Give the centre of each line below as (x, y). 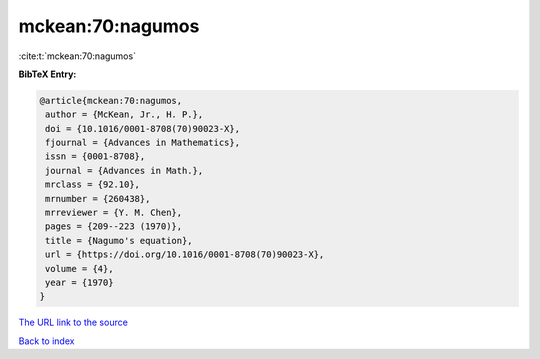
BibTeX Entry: (47, 74)
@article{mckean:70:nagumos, (111, 100)
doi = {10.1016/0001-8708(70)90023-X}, (142, 128)
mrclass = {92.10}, (92, 184)
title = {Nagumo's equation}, (119, 240)
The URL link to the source (73, 322)
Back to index (46, 341)
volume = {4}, (79, 268)
